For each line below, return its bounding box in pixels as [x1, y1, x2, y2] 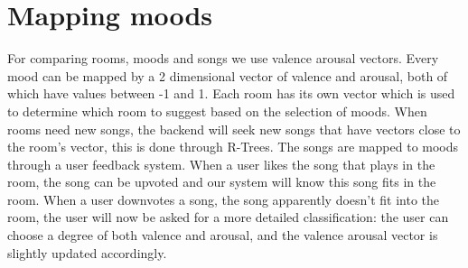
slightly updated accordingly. [7, 243, 167, 262]
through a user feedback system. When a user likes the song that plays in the [7, 154, 435, 173]
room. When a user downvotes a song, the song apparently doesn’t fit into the [7, 189, 440, 208]
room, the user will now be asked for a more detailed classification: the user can [7, 208, 449, 226]
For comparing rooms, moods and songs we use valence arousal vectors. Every [7, 49, 439, 68]
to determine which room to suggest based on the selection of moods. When [7, 101, 427, 120]
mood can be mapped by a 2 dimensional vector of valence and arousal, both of [7, 66, 448, 85]
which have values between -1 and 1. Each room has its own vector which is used [7, 84, 455, 103]
